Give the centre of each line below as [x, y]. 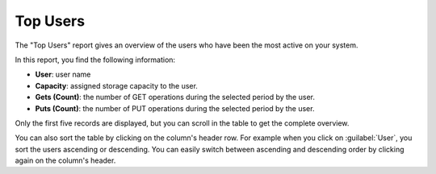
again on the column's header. [65, 160]
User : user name [63, 75]
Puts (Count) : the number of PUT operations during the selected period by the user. [175, 108]
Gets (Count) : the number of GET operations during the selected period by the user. [175, 97]
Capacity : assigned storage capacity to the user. [116, 85]
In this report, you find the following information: [95, 60]
